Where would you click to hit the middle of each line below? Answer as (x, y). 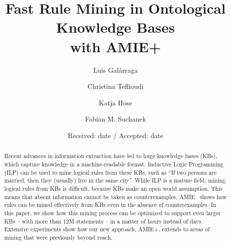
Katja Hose (115, 102)
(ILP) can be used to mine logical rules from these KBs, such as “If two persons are (110, 172)
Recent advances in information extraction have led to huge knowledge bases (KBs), (111, 156)
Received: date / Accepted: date (115, 135)
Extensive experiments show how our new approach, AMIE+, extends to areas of (107, 229)
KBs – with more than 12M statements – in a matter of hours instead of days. (104, 221)
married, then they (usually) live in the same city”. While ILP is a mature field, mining (115, 180)
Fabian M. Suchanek (115, 119)
